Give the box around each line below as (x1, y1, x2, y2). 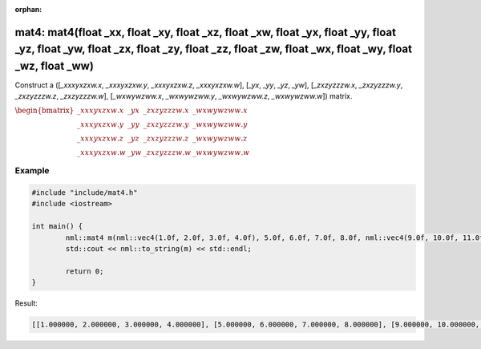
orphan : (14, 5, 42, 14)
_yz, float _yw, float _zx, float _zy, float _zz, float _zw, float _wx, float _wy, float (14, 43, 413, 56)
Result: (14, 298, 38, 308)
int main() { (31, 221, 83, 231)
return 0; (65, 266, 104, 276)
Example (14, 165, 50, 177)
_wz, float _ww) (14, 59, 94, 72)
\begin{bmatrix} (14, 105, 75, 115)
